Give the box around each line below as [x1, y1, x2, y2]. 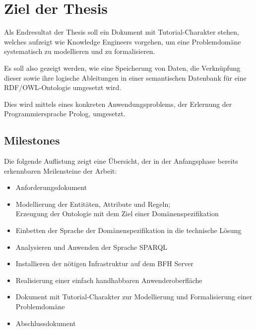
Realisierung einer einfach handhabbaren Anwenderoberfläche [15, 275, 202, 285]
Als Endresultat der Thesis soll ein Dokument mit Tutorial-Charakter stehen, [4, 27, 239, 37]
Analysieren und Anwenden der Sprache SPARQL [15, 241, 168, 252]
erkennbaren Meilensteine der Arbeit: [4, 165, 117, 176]
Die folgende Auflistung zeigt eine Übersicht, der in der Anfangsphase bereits [4, 156, 238, 166]
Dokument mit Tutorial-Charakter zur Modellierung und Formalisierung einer [15, 291, 253, 302]
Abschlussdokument [15, 318, 76, 328]
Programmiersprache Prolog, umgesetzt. [4, 108, 126, 119]
